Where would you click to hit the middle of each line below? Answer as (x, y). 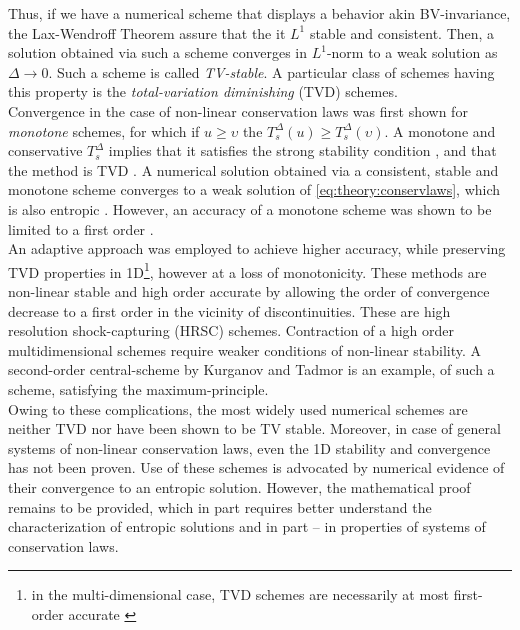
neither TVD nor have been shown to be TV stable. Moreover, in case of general (254, 428)
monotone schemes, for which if (104, 130)
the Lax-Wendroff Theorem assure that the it (147, 32)
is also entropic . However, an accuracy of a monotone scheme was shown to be (250, 208)
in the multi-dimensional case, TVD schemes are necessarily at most (240, 594)
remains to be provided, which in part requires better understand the (220, 506)
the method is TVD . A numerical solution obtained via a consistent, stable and (253, 169)
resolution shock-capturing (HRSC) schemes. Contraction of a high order (231, 330)
